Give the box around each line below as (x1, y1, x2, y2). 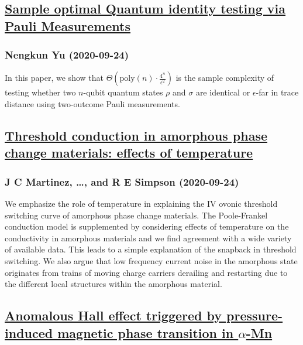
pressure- (226, 306, 283, 324)
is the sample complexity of (175, 71, 274, 84)
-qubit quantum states (83, 86, 163, 98)
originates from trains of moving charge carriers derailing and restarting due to (5, 266, 288, 278)
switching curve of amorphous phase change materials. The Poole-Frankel (5, 209, 268, 221)
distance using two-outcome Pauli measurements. (5, 97, 180, 110)
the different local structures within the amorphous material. (5, 278, 222, 290)
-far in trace (256, 86, 299, 98)
